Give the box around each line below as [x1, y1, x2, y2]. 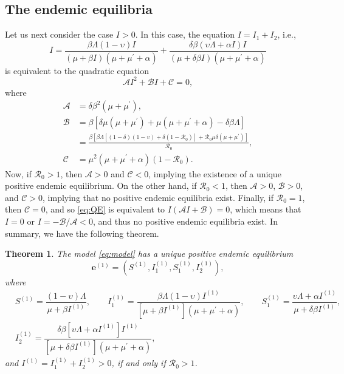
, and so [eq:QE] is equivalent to [45, 203, 165, 216]
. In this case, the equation [135, 28, 235, 41]
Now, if [5, 167, 32, 180]
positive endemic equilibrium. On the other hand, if [5, 179, 197, 192]
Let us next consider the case [5, 28, 114, 41]
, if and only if [111, 356, 166, 369]
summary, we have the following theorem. [5, 226, 159, 239]
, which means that [230, 203, 301, 216]
